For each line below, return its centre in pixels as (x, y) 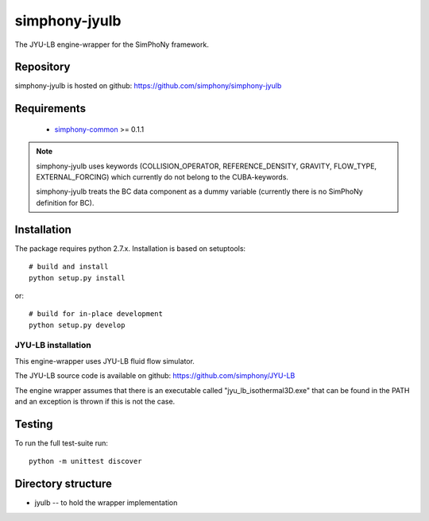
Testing (34, 424)
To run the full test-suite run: (62, 443)
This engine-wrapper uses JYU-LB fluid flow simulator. (104, 361)
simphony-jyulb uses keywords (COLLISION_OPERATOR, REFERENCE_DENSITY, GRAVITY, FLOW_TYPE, (207, 166)
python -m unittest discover (85, 461)
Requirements (50, 108)
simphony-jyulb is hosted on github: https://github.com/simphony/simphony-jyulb (148, 86)
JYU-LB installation (53, 345)
